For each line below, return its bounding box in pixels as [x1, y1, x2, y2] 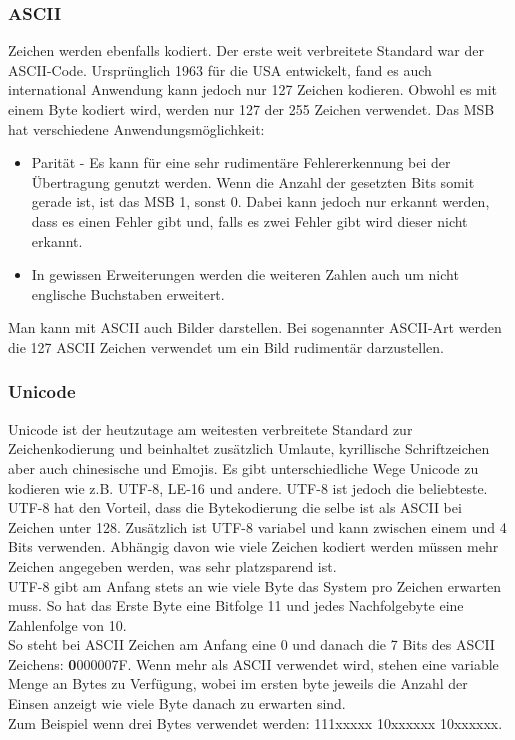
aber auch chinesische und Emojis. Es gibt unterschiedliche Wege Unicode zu [8, 457, 479, 478]
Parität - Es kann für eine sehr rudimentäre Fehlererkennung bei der [31, 152, 451, 173]
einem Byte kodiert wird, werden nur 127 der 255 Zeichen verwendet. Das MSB [8, 99, 495, 119]
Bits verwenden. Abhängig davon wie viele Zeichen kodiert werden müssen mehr [8, 536, 499, 557]
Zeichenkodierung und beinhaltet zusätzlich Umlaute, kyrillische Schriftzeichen [8, 438, 490, 459]
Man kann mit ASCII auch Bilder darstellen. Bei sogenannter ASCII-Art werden [8, 317, 502, 338]
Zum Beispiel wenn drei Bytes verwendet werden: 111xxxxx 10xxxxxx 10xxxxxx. [8, 712, 503, 733]
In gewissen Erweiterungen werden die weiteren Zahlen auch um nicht [31, 264, 459, 285]
